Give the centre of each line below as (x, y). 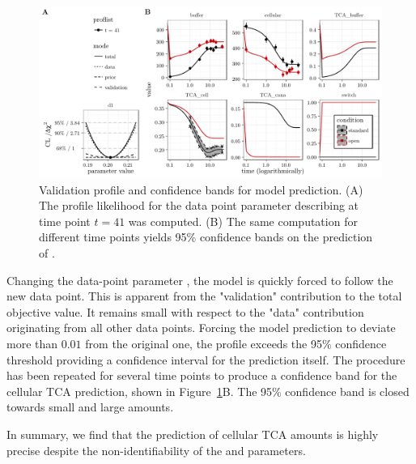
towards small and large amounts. (90, 407)
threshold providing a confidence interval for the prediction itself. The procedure (206, 359)
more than (32, 343)
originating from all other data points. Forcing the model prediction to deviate (201, 328)
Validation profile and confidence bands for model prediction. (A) (201, 189)
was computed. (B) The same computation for (243, 221)
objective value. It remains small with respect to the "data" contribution (185, 311)
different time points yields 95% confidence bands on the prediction (206, 237)
